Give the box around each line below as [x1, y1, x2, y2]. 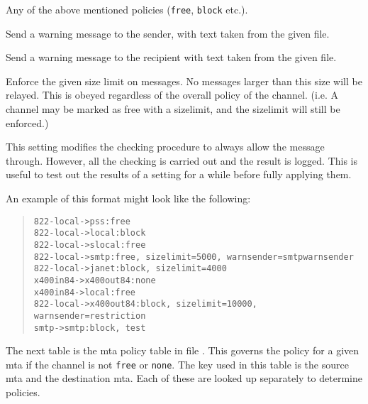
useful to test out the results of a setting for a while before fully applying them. [6, 167, 352, 182]
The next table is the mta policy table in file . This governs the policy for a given [6, 343, 359, 358]
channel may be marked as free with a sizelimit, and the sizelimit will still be [6, 102, 340, 116]
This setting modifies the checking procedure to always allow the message [6, 139, 325, 154]
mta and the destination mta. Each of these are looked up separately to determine [6, 371, 362, 386]
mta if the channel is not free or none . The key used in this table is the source [6, 356, 349, 371]
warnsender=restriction [33, 310, 146, 321]
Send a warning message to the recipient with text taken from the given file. [6, 50, 337, 65]
